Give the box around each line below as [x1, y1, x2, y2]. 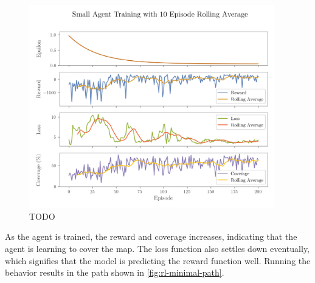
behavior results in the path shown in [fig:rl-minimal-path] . [5, 266, 224, 279]
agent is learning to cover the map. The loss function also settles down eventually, [5, 242, 310, 254]
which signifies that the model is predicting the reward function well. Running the [5, 254, 311, 267]
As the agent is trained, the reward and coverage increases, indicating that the [5, 230, 297, 243]
